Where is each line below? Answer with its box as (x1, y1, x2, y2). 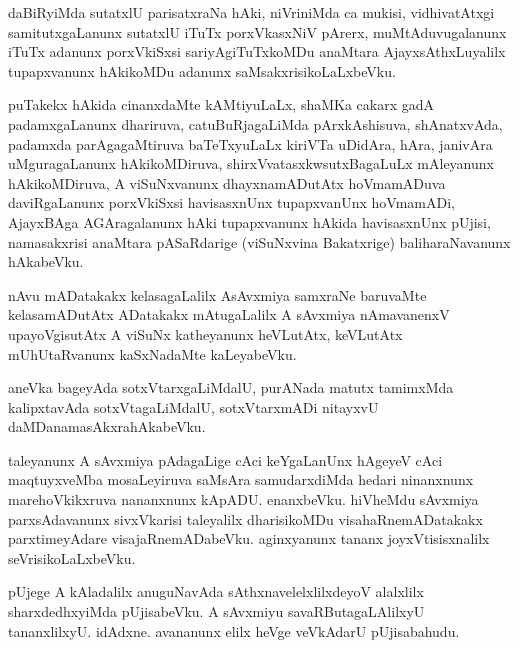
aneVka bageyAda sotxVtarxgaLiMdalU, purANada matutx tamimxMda (8, 377, 454, 398)
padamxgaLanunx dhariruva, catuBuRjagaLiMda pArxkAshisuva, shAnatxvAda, (8, 113, 503, 134)
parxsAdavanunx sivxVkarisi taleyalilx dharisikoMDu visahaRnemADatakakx (8, 508, 483, 529)
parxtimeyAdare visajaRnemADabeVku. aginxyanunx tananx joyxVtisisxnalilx (8, 528, 490, 549)
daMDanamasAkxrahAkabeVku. (8, 416, 206, 437)
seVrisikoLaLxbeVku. (8, 547, 136, 568)
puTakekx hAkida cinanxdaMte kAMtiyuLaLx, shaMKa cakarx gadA (8, 94, 435, 115)
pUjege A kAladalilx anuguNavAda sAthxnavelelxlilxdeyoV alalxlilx (8, 581, 424, 602)
